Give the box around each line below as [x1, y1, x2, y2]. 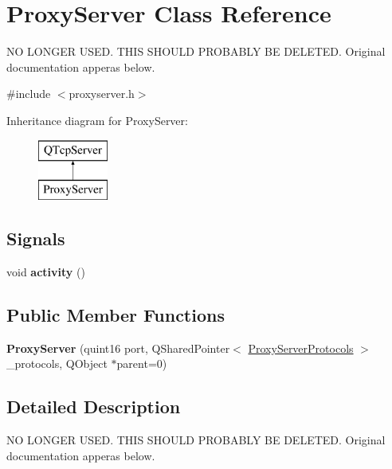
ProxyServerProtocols [248, 339, 354, 356]
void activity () [6, 263, 85, 279]
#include [6, 85, 51, 102]
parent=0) [116, 355, 167, 372]
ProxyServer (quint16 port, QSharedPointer [6, 339, 230, 356]
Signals [6, 226, 65, 251]
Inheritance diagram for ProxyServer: [6, 111, 188, 128]
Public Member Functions [6, 302, 225, 326]
